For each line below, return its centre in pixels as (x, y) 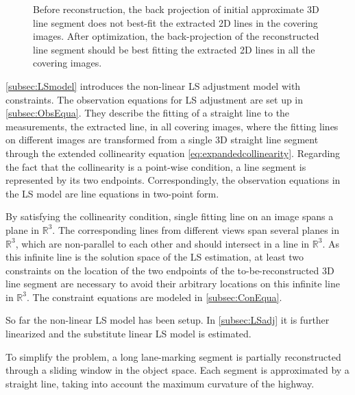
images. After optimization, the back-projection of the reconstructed (176, 36)
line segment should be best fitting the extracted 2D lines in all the (174, 49)
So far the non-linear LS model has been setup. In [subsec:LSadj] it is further (168, 320)
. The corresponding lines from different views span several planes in (196, 229)
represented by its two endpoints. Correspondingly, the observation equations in (173, 180)
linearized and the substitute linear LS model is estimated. (128, 334)
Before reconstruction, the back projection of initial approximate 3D (176, 9)
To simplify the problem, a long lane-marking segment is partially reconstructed (173, 356)
